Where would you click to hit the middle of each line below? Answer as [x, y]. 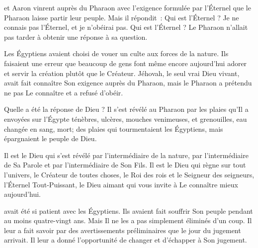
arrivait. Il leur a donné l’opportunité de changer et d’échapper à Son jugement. [126, 240]
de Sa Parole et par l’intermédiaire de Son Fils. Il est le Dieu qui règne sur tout [125, 165]
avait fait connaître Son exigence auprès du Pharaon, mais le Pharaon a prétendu [128, 83]
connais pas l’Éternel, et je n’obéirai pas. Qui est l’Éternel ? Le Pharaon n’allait [126, 27]
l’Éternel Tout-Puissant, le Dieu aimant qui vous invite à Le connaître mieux [121, 184]
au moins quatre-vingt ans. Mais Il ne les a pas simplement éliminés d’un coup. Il [128, 220]
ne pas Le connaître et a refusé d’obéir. [64, 92]
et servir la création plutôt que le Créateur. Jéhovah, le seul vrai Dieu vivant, [122, 73]
